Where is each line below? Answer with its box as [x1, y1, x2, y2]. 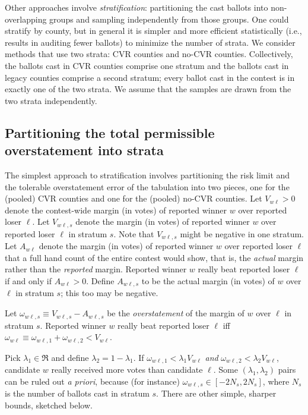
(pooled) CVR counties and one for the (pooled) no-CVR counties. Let [5, 192, 262, 205]
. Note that [113, 227, 154, 240]
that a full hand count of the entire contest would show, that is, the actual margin [5, 251, 304, 263]
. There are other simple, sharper [156, 387, 277, 400]
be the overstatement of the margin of [107, 307, 245, 319]
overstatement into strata [5, 141, 164, 159]
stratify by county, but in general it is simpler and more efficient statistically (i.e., [5, 24, 302, 37]
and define [51, 351, 89, 363]
